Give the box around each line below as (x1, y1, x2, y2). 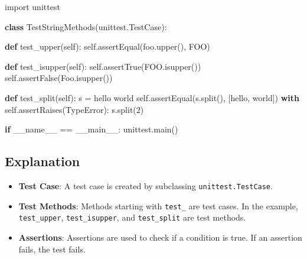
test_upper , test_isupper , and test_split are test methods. (18, 211, 246, 224)
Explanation (5, 152, 80, 170)
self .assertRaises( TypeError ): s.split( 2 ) (5, 103, 144, 115)
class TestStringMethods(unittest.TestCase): (5, 20, 167, 33)
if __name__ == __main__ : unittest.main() (5, 123, 178, 135)
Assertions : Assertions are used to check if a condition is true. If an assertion (18, 231, 302, 243)
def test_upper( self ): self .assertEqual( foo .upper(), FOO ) (5, 40, 210, 53)
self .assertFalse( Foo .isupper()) (5, 72, 113, 84)
